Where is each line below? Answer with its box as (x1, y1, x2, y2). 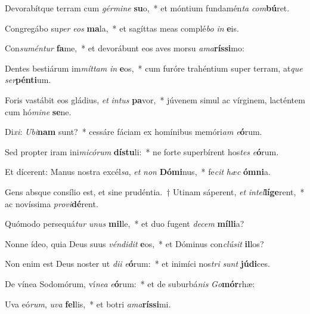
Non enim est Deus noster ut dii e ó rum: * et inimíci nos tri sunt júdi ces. (5, 257, 270, 270)
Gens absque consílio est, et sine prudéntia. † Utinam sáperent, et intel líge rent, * (5, 185, 305, 198)
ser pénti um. (5, 73, 51, 86)
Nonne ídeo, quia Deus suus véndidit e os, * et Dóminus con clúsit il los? (5, 237, 264, 250)
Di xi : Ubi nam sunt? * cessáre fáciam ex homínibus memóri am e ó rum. (5, 125, 262, 138)
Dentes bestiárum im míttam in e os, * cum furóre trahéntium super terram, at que (5, 61, 303, 74)
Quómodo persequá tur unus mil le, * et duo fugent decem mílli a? (5, 217, 244, 230)
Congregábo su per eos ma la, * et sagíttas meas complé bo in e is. (5, 21, 239, 34)
